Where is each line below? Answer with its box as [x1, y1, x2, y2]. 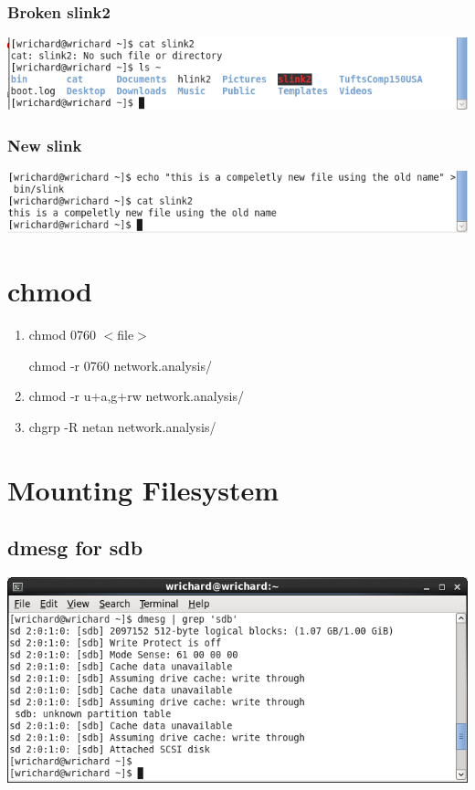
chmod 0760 [28, 325, 96, 344]
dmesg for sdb [7, 533, 143, 562]
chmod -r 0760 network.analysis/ [28, 355, 212, 374]
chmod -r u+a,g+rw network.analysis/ [28, 386, 244, 406]
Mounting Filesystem [7, 470, 280, 508]
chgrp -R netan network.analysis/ [28, 416, 216, 436]
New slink [7, 133, 82, 156]
